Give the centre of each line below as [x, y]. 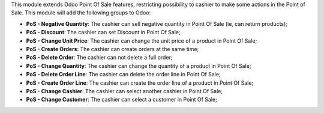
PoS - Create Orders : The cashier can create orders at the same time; [112, 49]
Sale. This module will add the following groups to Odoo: [81, 13]
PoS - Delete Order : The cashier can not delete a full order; [99, 58]
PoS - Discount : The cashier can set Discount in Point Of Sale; [103, 32]
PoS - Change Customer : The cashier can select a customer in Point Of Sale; [121, 100]
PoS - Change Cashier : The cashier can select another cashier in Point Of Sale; [124, 91]
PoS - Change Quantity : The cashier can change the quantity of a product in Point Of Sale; [139, 66]
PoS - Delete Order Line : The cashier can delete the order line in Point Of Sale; [124, 75]
